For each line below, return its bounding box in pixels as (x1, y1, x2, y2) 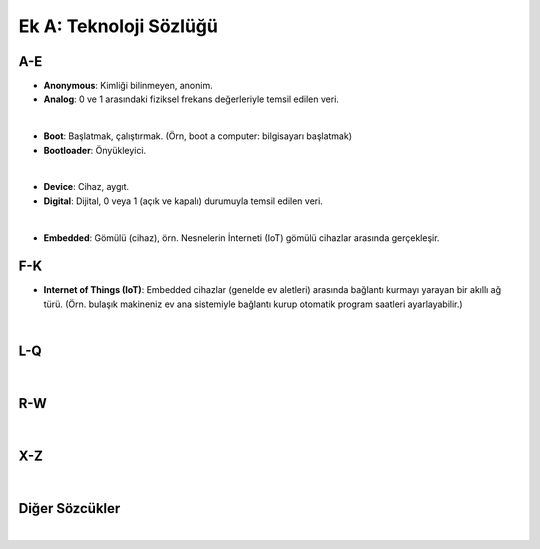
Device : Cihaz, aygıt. (43, 181, 130, 193)
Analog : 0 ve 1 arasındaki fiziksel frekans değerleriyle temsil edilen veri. (43, 93, 340, 105)
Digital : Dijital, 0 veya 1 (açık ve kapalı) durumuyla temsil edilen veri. (43, 195, 324, 207)
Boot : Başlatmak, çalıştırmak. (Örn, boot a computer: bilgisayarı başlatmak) (43, 130, 353, 142)
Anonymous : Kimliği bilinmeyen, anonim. (43, 80, 214, 92)
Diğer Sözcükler (18, 500, 121, 517)
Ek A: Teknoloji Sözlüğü (18, 15, 219, 37)
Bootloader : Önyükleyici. (43, 144, 147, 156)
